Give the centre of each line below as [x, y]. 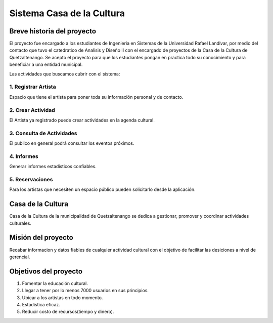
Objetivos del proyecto [46, 271]
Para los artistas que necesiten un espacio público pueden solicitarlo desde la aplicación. [102, 189]
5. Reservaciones [31, 179]
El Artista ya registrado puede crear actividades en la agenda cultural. [82, 120]
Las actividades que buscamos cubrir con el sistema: [65, 74]
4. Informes [24, 156]
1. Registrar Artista [33, 87]
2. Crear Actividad [32, 110]
